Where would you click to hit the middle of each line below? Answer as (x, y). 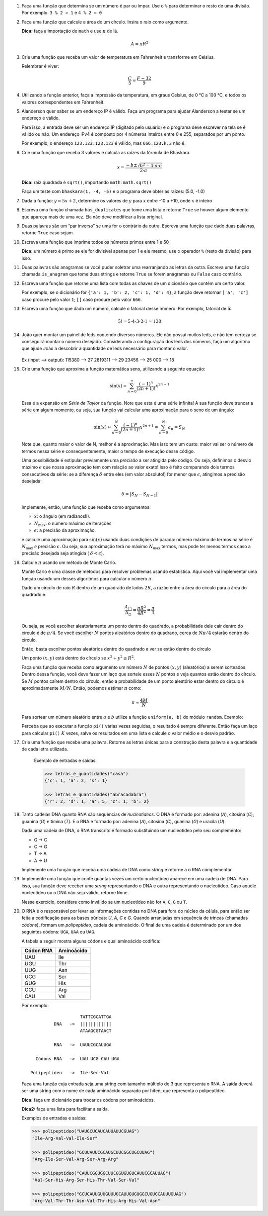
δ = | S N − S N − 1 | (140, 495)
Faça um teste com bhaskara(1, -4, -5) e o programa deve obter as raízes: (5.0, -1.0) (113, 191)
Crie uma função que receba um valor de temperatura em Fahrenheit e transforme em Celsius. (118, 57)
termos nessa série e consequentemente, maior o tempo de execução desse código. (108, 451)
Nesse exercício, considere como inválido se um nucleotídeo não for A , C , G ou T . (104, 902)
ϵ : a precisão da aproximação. (65, 530)
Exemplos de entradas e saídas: (54, 1118)
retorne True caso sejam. (48, 233)
